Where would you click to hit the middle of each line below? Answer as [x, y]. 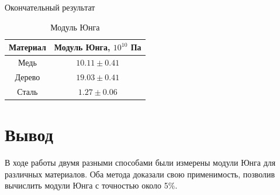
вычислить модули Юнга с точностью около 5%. [91, 185]
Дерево [27, 76]
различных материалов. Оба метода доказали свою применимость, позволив [140, 174]
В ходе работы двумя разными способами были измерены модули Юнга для [140, 162]
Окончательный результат [50, 7]
